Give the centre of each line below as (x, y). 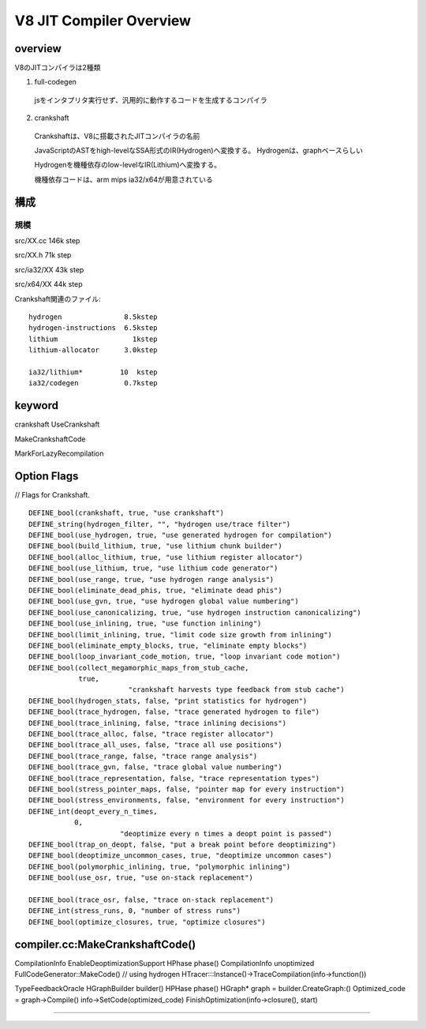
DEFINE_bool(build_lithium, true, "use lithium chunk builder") (156, 546)
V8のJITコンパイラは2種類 (58, 68)
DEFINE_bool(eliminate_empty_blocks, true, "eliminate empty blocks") (168, 645)
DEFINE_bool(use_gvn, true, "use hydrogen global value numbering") (164, 601)
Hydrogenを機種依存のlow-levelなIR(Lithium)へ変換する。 (128, 165)
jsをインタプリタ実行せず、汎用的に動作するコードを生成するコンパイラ (151, 100)
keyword (37, 406)
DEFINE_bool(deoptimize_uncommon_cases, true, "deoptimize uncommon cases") (181, 856)
